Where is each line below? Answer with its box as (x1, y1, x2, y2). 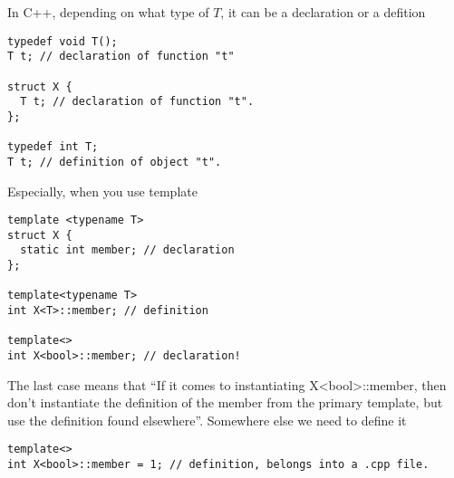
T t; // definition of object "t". (7, 155, 222, 168)
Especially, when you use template (7, 181, 198, 200)
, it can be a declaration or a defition (220, 3, 426, 21)
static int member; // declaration (20, 244, 235, 257)
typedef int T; (7, 140, 99, 154)
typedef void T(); (7, 34, 118, 48)
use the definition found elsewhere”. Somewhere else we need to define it (7, 410, 407, 429)
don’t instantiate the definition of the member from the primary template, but (7, 393, 443, 412)
